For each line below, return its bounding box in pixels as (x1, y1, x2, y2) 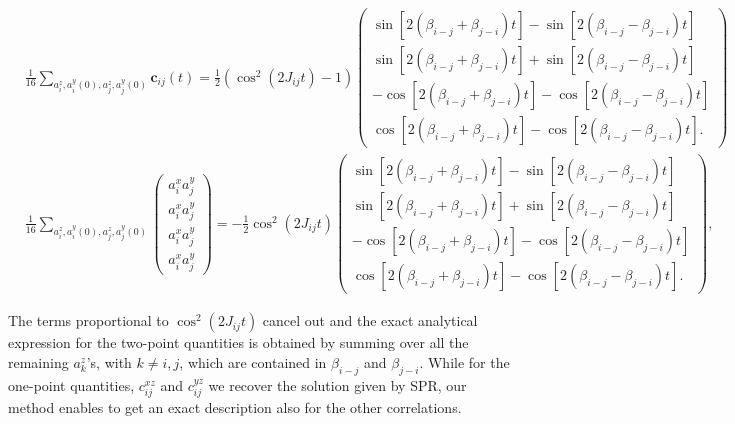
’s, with (86, 352, 132, 373)
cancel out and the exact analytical (262, 310, 478, 331)
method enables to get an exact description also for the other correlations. (8, 397, 462, 418)
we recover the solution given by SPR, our (208, 374, 467, 395)
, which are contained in (179, 352, 327, 373)
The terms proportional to (8, 310, 169, 331)
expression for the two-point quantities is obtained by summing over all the (8, 332, 469, 353)
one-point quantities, (8, 374, 135, 395)
